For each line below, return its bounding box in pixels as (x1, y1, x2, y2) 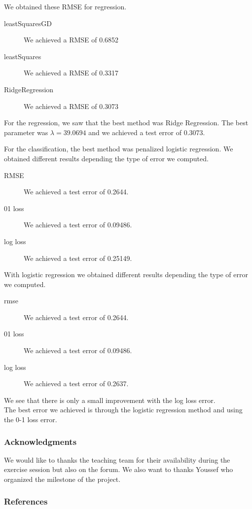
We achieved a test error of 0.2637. (24, 378, 129, 389)
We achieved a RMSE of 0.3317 (24, 68, 119, 78)
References (4, 495, 48, 507)
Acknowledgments (4, 435, 77, 447)
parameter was (4, 127, 48, 137)
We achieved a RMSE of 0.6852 (24, 35, 119, 45)
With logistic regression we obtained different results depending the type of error (4, 269, 248, 280)
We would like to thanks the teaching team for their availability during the (4, 454, 230, 465)
